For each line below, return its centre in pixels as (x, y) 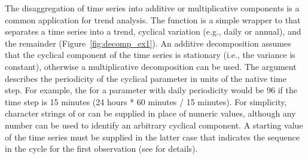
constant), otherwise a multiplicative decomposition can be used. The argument (151, 66)
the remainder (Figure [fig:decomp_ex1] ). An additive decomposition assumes (148, 43)
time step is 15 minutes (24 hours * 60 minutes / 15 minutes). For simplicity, (146, 101)
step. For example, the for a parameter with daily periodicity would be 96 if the (151, 90)
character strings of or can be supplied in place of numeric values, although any (150, 113)
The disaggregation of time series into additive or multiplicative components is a (152, 8)
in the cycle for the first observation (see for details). (101, 149)
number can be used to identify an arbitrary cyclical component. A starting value (154, 125)
